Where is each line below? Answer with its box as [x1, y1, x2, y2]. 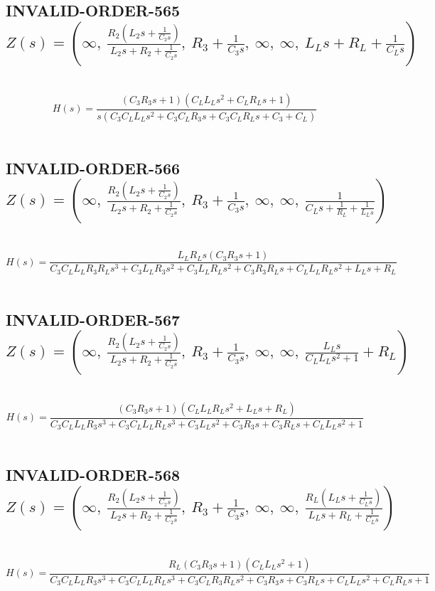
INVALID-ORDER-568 [6, 464, 181, 486]
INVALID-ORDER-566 [6, 156, 181, 179]
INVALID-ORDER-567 [6, 308, 181, 330]
